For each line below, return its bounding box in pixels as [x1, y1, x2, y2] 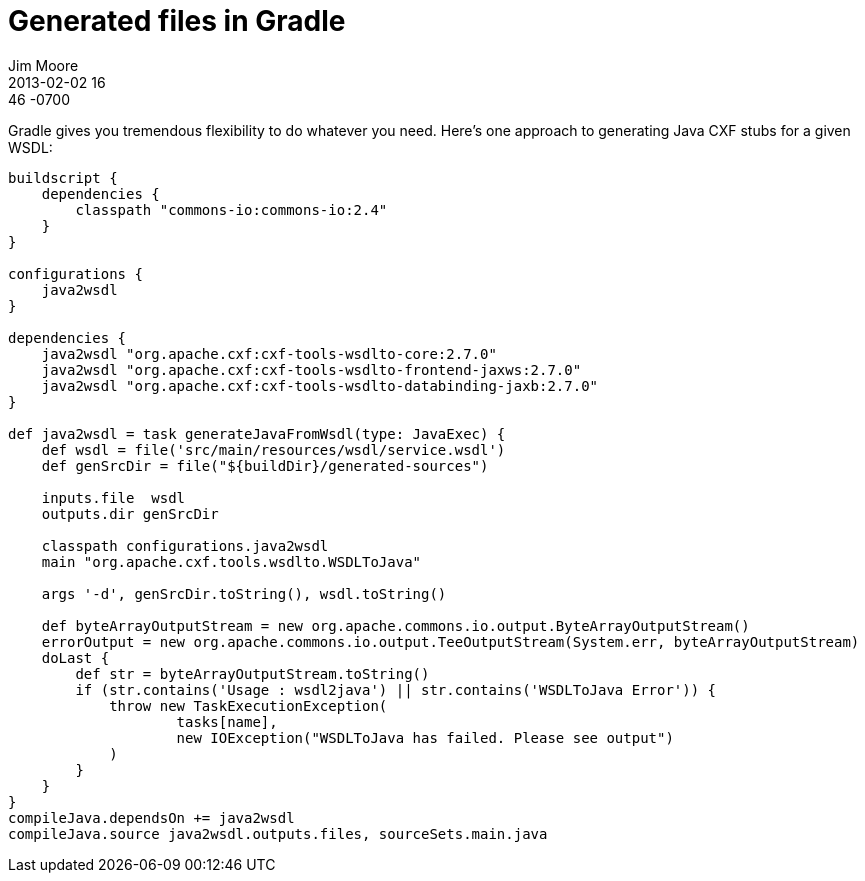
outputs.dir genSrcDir [41, 505, 219, 522]
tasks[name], [176, 713, 278, 730]
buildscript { [8, 169, 118, 186]
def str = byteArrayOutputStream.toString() [75, 665, 430, 682]
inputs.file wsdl [41, 489, 186, 506]
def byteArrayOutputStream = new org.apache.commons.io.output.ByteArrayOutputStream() [41, 617, 750, 634]
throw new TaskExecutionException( [109, 697, 388, 714]
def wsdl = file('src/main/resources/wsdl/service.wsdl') [41, 441, 506, 458]
